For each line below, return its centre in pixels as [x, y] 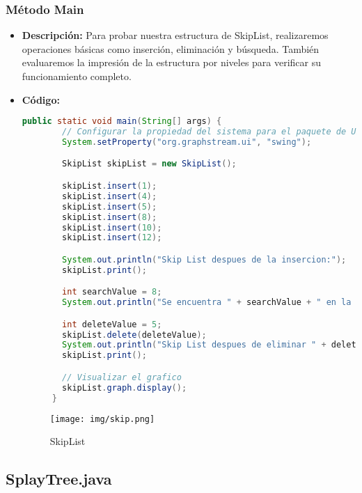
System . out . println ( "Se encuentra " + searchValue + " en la [207, 303]
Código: [41, 99]
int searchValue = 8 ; [112, 292]
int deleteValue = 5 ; [112, 324]
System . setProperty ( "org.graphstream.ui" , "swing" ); [187, 142]
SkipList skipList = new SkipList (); [149, 164]
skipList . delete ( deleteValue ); [134, 335]
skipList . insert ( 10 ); [112, 227]
